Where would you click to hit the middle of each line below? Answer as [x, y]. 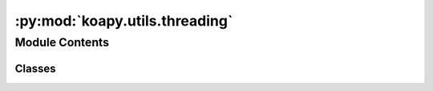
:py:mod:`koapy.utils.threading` [124, 21]
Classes [35, 68]
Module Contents [62, 42]
